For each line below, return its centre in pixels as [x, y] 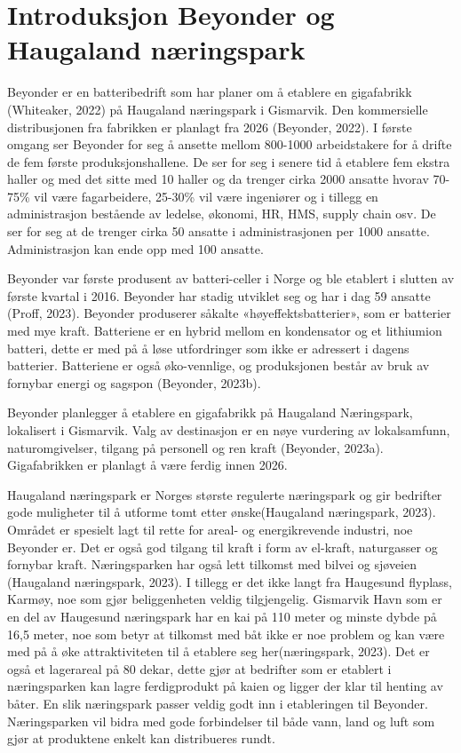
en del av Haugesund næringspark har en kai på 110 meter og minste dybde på [222, 616]
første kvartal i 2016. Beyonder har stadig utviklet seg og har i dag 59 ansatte [219, 295]
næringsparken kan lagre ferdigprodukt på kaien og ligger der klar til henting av [225, 686]
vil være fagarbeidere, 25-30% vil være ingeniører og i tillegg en [206, 196]
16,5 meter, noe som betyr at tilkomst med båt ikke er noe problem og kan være [226, 634]
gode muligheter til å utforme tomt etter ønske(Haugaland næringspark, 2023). [222, 512]
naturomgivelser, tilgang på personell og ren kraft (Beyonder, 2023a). [195, 447]
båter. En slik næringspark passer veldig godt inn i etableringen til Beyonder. [218, 703]
